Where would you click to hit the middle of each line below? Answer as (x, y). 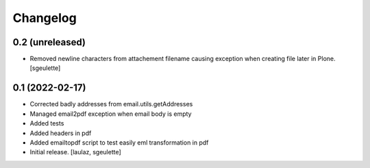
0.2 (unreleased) (49, 42)
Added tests (47, 123)
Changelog (45, 18)
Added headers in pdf (61, 133)
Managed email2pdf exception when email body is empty (111, 114)
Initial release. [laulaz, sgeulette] (75, 152)
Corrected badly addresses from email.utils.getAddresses (111, 104)
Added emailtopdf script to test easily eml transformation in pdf (119, 142)
